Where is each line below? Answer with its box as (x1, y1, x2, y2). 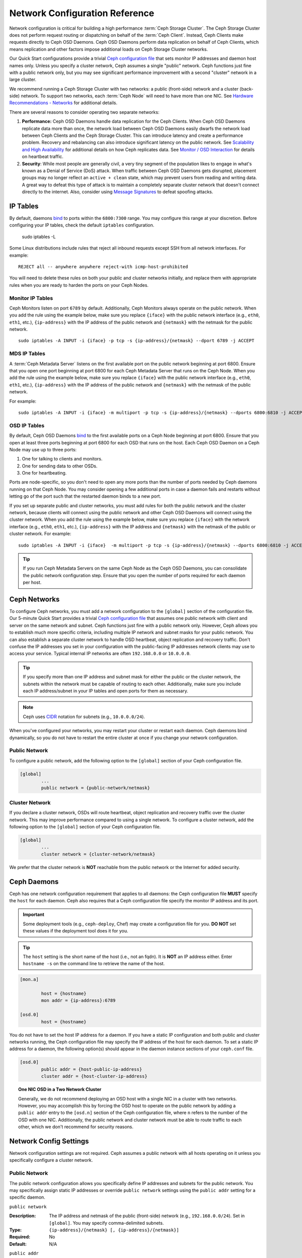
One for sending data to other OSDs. (22, 463, 98, 469)
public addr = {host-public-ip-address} (41, 1066, 142, 1072)
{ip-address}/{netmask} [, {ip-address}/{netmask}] (49, 1227, 180, 1233)
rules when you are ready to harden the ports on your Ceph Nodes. (9, 282, 148, 288)
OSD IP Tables (9, 422, 45, 429)
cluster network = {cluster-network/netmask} (41, 851, 156, 857)
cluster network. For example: (9, 531, 71, 537)
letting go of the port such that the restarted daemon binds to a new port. (9, 493, 161, 499)
